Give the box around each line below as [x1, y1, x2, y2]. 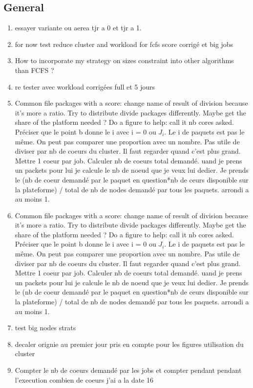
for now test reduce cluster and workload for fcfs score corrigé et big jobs [15, 39, 233, 49]
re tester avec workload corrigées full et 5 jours [15, 81, 155, 91]
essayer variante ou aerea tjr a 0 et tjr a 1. [15, 23, 142, 33]
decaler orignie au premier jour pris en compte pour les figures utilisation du [15, 339, 244, 349]
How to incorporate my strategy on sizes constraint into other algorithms [15, 55, 234, 66]
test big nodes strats [15, 322, 76, 333]
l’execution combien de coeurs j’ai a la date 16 [15, 374, 154, 385]
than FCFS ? [15, 65, 54, 75]
